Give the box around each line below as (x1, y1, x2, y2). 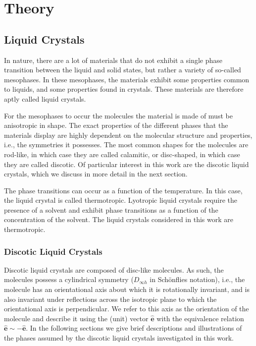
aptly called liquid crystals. (4, 93, 86, 104)
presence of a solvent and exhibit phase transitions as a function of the (4, 204, 218, 215)
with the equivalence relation (156, 313, 244, 323)
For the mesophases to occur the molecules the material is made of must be (4, 110, 233, 120)
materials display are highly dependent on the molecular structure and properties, (4, 129, 253, 140)
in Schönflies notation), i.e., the (150, 274, 245, 285)
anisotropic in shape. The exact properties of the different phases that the (4, 120, 228, 130)
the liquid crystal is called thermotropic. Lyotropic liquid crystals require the (4, 195, 237, 205)
